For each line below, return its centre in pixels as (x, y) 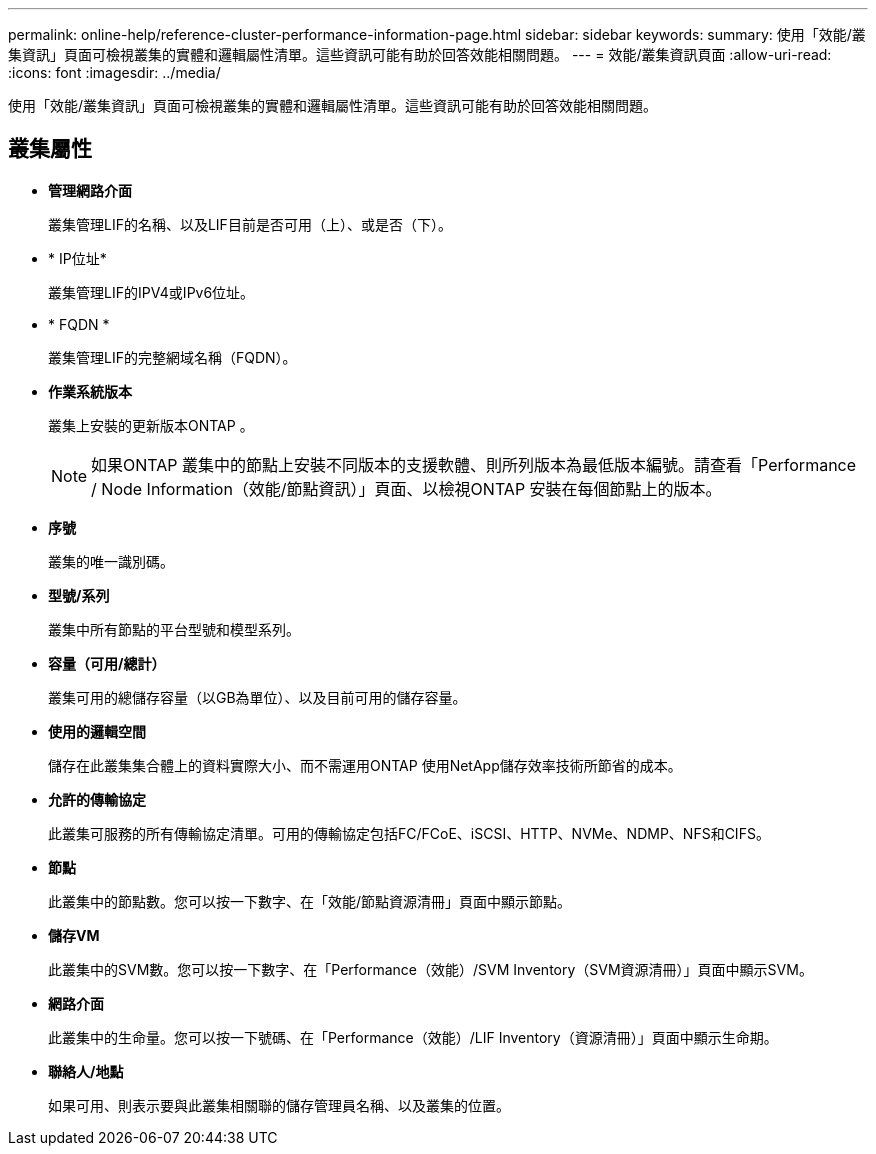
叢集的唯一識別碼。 (111, 561)
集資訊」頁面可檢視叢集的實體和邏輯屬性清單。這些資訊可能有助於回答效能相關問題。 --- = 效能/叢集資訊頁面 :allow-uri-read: (420, 54)
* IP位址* (77, 258)
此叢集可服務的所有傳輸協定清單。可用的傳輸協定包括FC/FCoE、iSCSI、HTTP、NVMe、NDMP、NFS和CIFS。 (409, 833)
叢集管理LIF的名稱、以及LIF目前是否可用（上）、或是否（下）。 (250, 224)
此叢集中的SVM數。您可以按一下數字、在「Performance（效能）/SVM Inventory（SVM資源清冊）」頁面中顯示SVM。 (430, 969)
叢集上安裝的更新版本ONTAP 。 (151, 425)
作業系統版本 (90, 391)
